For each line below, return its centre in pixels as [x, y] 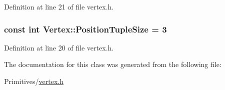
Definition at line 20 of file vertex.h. [59, 47]
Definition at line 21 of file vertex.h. [59, 6]
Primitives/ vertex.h [34, 81]
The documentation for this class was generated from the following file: [113, 64]
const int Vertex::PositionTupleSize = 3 [85, 29]
